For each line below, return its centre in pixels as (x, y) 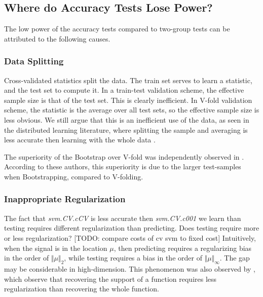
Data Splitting (34, 61)
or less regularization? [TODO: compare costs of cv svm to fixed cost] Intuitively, (130, 237)
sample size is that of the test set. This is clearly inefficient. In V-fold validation (128, 100)
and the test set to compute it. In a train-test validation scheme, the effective (124, 90)
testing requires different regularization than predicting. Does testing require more (132, 228)
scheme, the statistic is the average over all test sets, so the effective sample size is (132, 110)
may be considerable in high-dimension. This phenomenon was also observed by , (130, 268)
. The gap (235, 258)
